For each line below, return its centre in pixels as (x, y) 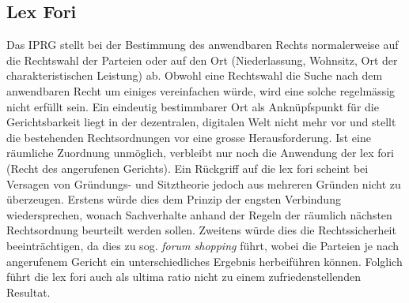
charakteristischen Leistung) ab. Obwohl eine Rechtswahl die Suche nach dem (195, 75)
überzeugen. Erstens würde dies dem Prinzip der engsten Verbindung (174, 199)
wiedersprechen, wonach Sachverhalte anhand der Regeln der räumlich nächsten (199, 214)
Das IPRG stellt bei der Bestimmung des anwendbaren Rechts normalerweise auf (203, 45)
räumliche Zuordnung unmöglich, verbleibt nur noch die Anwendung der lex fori (200, 153)
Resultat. (28, 292)
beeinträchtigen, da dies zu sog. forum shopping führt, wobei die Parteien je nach (203, 245)
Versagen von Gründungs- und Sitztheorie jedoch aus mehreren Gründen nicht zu (204, 183)
